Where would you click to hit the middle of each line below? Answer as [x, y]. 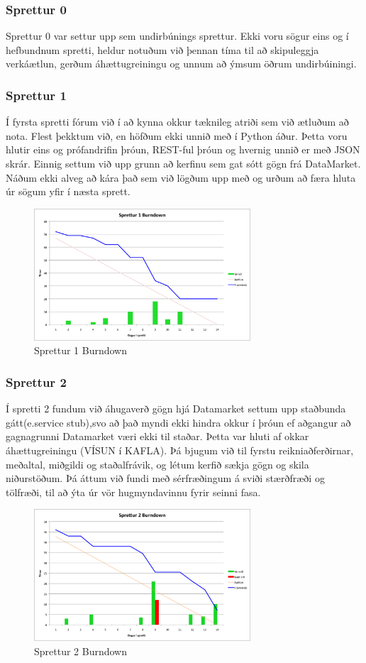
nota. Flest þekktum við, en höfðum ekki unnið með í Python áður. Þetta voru [177, 135]
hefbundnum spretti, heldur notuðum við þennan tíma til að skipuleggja [162, 49]
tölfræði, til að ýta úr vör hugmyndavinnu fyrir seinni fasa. [133, 492]
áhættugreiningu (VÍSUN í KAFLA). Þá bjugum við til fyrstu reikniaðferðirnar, [180, 450]
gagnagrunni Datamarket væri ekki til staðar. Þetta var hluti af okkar [157, 436]
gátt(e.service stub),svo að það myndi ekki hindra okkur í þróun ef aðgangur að [178, 422]
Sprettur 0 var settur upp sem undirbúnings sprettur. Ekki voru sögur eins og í [177, 36]
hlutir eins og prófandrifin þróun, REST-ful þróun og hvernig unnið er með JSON [183, 149]
